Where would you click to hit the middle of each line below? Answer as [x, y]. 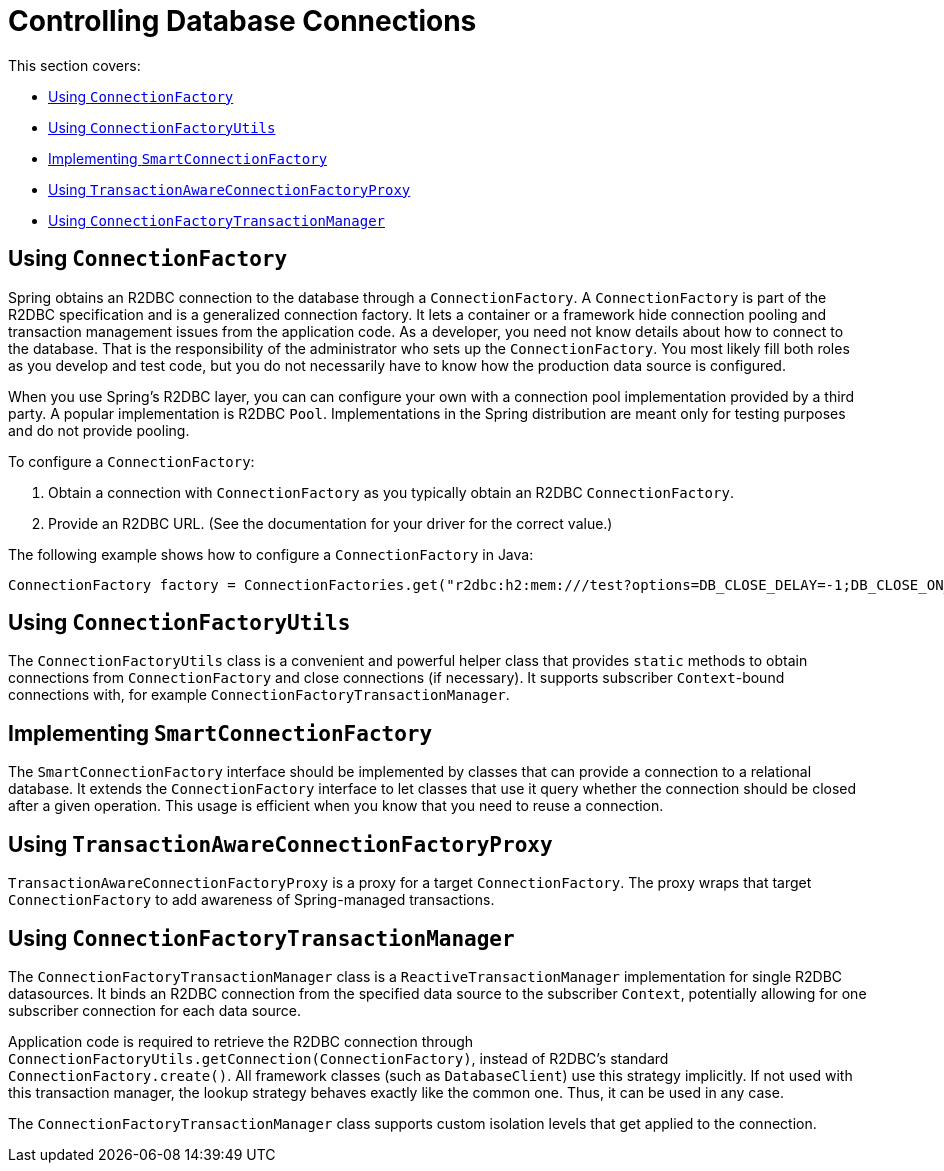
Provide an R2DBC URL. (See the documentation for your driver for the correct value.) [330, 523]
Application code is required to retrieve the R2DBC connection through [241, 1041]
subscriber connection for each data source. [154, 1010]
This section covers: [74, 65]
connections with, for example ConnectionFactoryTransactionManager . [259, 695]
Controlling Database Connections [242, 21]
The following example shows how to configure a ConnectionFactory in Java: [271, 554]
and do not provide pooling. [99, 430]
